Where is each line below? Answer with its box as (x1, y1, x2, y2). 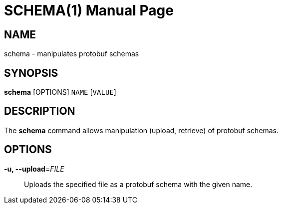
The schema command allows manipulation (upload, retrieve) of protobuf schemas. (4, 126, 279, 135)
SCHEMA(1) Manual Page (4, 2, 174, 19)
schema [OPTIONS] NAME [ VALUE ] (4, 88, 116, 97)
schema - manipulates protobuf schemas (4, 49, 139, 58)
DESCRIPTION (4, 105, 75, 118)
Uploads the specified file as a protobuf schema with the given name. (24, 180, 253, 189)
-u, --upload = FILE (4, 164, 64, 173)
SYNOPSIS (4, 66, 58, 79)
